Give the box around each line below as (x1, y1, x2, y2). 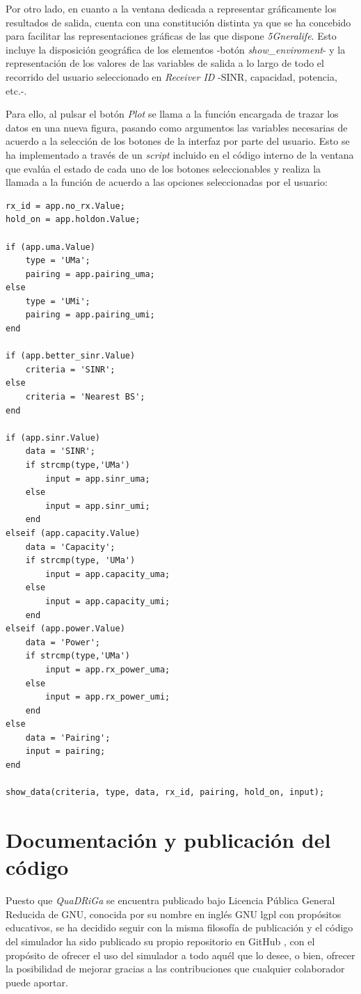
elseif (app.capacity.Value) (6, 528, 141, 538)
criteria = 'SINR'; (25, 364, 115, 374)
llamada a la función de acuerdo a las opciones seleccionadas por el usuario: (6, 175, 328, 189)
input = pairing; (25, 746, 106, 757)
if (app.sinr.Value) (6, 432, 101, 443)
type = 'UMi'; (25, 296, 90, 306)
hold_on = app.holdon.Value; (6, 214, 141, 225)
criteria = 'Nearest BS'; (25, 392, 145, 402)
